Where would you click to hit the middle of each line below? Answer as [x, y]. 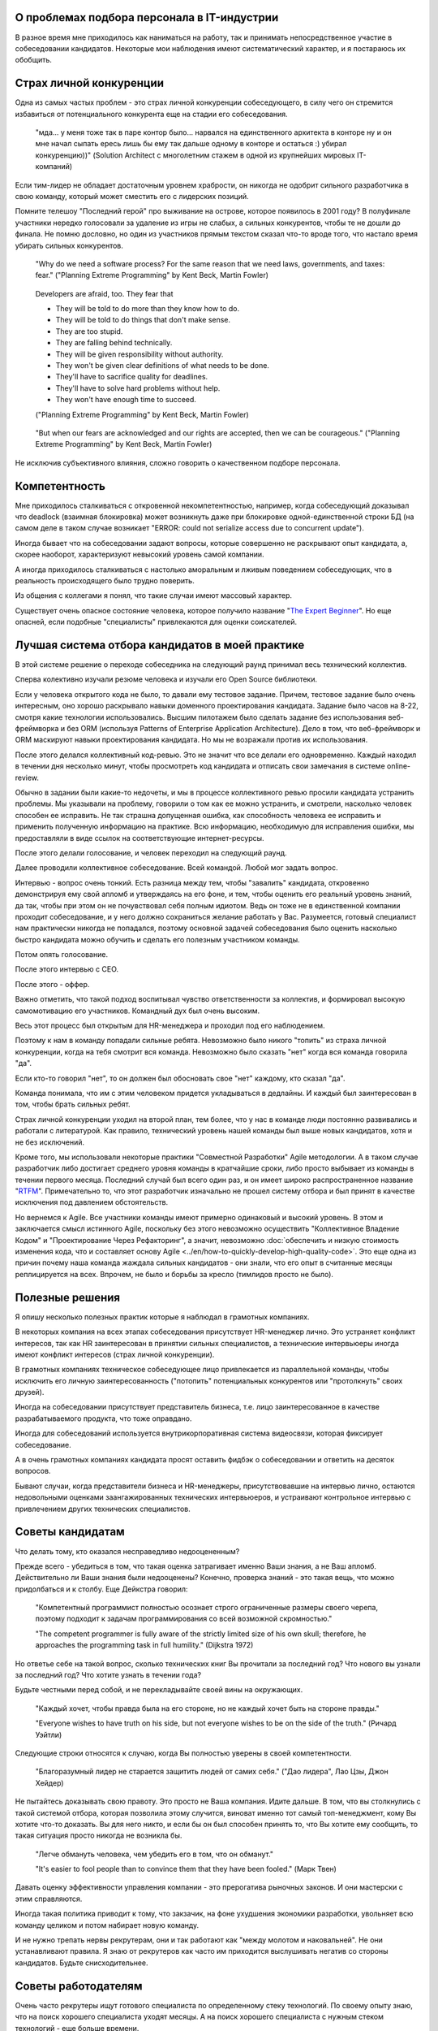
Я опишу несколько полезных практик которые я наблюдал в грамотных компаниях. [162, 1317]
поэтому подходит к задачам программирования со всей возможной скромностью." [184, 1619]
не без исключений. [50, 1142]
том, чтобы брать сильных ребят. [73, 1104]
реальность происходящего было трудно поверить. [105, 580]
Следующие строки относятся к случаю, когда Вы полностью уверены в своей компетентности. [183, 1753]
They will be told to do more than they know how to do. [148, 309]
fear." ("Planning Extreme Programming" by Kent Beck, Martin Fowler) [152, 275]
